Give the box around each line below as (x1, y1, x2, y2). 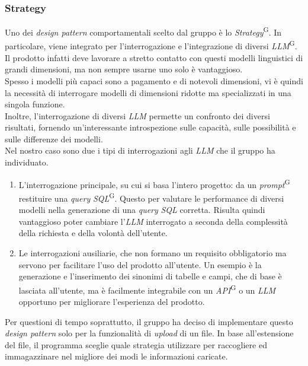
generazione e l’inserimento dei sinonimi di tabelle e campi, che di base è (18, 270, 282, 282)
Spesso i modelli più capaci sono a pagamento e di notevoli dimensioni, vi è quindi (5, 74, 303, 87)
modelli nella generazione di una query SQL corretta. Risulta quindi (18, 203, 265, 216)
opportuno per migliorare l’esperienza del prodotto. (18, 295, 205, 307)
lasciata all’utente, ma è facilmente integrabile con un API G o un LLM (18, 282, 276, 296)
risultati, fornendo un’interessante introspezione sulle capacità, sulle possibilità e (5, 121, 296, 133)
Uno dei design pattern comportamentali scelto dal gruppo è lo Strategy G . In (5, 24, 282, 38)
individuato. (5, 156, 49, 168)
